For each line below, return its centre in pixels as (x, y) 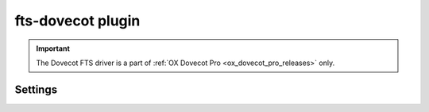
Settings (36, 89)
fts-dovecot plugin (77, 21)
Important (53, 48)
